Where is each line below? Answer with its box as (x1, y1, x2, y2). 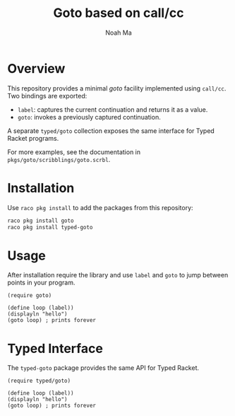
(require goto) (7, 292, 52, 299)
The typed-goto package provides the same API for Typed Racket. (7, 364, 200, 372)
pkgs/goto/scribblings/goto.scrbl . (7, 155, 111, 163)
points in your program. (7, 278, 76, 287)
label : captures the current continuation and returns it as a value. (17, 105, 208, 114)
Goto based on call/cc (52, 5, 185, 21)
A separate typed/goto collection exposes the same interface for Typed (7, 126, 215, 135)
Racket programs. (7, 134, 59, 142)
